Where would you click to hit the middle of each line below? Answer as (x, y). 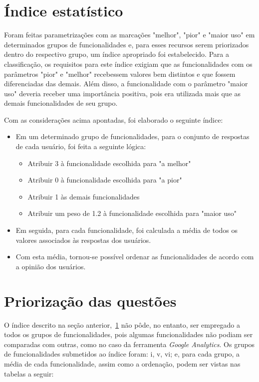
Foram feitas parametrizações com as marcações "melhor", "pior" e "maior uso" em (129, 35)
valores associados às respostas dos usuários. (83, 240)
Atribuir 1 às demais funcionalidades (84, 196)
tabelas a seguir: (29, 373)
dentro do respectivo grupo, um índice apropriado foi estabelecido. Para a (117, 54)
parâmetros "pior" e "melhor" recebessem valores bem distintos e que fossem (120, 74)
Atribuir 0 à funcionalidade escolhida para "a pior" (105, 180)
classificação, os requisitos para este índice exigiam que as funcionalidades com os (128, 64)
